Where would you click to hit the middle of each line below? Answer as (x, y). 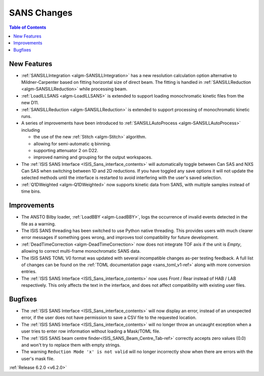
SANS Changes (41, 13)
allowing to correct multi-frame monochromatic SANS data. (81, 251)
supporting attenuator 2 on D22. (66, 150)
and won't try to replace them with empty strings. (71, 345)
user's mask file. (38, 358)
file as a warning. (39, 224)
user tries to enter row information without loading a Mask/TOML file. (91, 331)
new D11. (30, 103)
